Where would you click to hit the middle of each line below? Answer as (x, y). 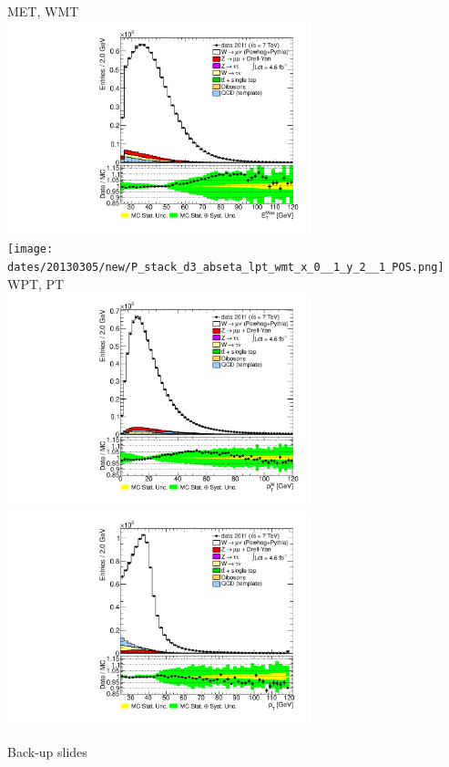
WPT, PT (36, 283)
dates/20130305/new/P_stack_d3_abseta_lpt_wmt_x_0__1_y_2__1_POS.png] (226, 267)
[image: (31, 249)
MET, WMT (43, 11)
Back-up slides (47, 751)
